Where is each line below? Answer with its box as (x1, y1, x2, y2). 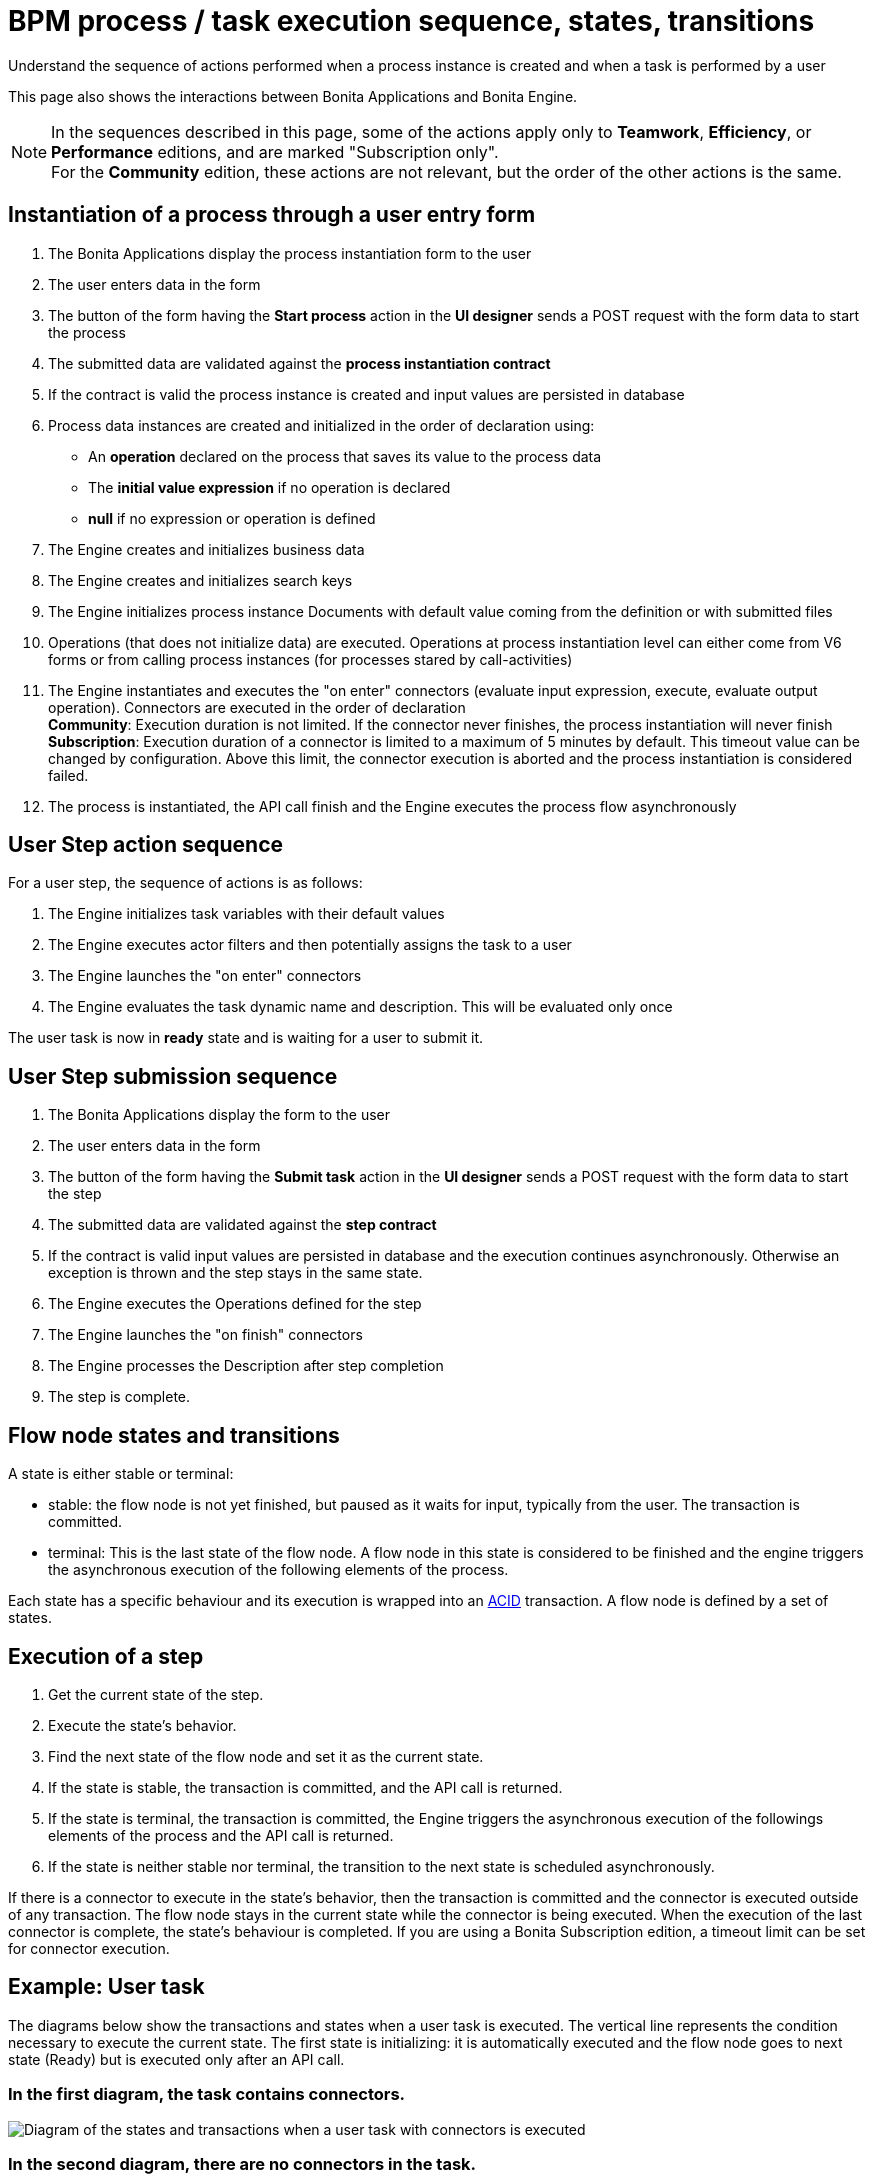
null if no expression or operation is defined (88, 509, 376, 527)
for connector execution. (8, 1939, 170, 1957)
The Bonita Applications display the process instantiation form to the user (48, 244, 532, 262)
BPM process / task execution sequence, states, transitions (8, 4, 815, 38)
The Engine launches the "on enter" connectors (48, 967, 362, 985)
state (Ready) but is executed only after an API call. (8, 2050, 345, 2068)
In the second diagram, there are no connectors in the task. (8, 2153, 476, 2174)
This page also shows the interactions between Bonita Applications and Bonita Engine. (8, 87, 578, 105)
